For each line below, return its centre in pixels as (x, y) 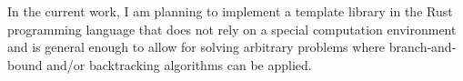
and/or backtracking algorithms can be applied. (179, 64)
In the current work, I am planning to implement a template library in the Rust (230, 11)
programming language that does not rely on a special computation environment (232, 29)
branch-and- (423, 47)
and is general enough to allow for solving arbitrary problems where (196, 47)
